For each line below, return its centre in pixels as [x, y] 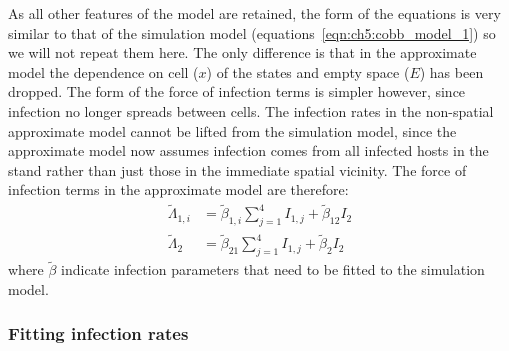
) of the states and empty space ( [308, 71]
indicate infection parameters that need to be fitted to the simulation [273, 269]
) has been [451, 71]
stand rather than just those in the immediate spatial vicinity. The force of [237, 169]
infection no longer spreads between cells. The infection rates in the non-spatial [251, 110]
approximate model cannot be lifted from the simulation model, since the [232, 130]
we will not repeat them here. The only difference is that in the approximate [242, 52]
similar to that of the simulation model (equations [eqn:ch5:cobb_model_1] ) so [252, 32]
